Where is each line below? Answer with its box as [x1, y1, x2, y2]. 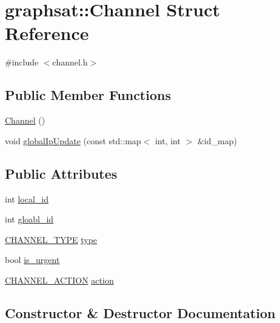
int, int [155, 134, 181, 147]
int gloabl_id [5, 213, 54, 225]
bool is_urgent [5, 253, 60, 266]
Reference [5, 21, 89, 45]
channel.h [52, 56, 88, 68]
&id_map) [197, 134, 237, 147]
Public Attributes [5, 164, 118, 182]
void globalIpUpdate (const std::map [5, 134, 141, 147]
